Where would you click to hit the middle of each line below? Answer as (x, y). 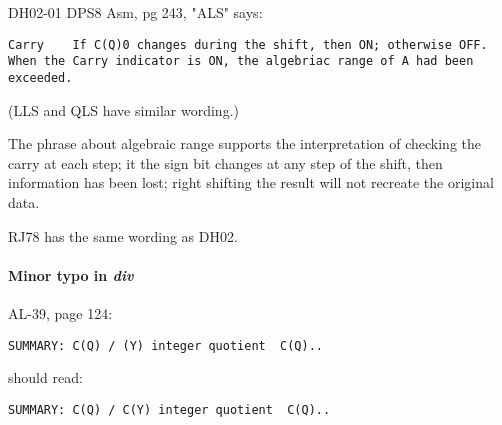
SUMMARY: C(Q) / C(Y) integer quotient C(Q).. (169, 409)
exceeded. (40, 77)
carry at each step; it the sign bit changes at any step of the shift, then (225, 162)
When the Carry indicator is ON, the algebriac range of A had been (241, 61)
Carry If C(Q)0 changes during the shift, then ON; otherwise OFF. (248, 44)
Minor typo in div (71, 274)
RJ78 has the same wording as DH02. (123, 235)
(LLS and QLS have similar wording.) (123, 109)
